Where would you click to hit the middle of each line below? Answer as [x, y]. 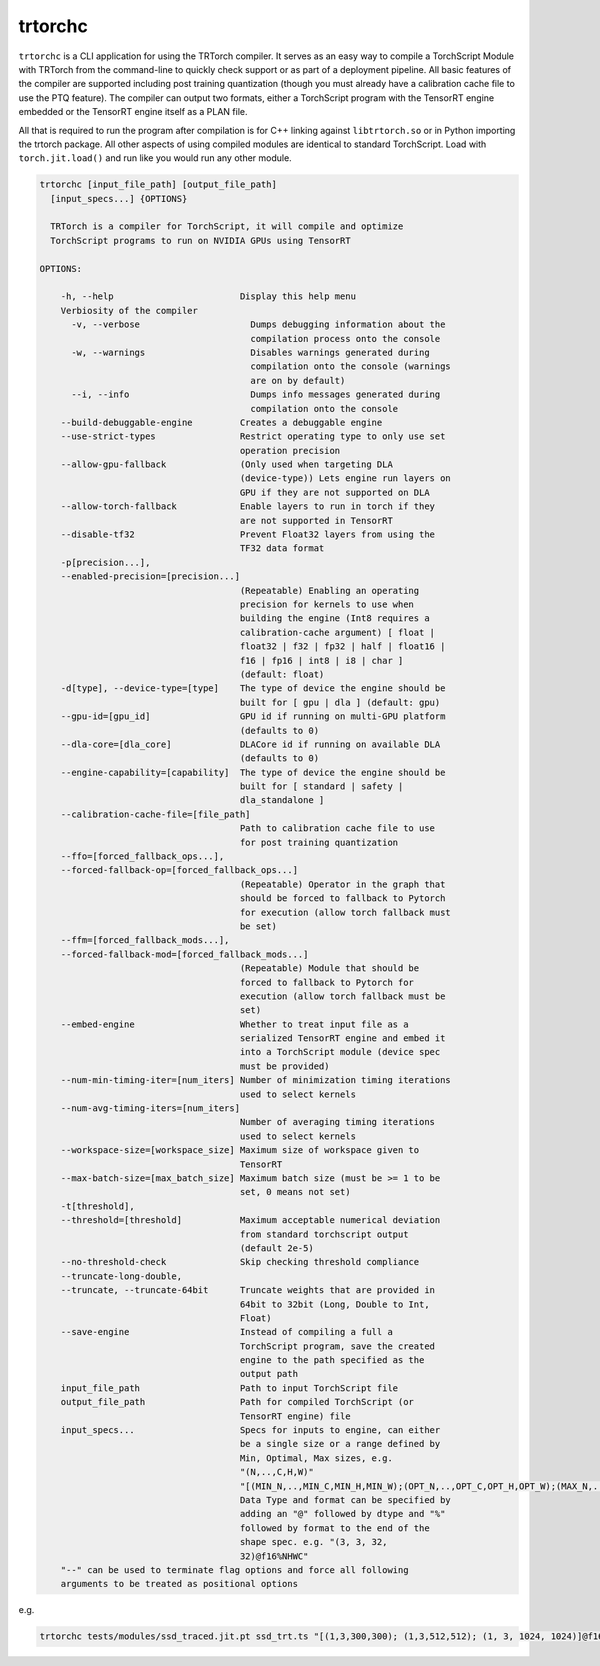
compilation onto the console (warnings [351, 366]
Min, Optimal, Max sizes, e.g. [316, 1458]
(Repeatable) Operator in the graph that [342, 884]
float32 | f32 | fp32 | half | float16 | [342, 646]
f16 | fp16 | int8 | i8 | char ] [321, 660]
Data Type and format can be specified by [345, 1499]
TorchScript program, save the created [337, 1346]
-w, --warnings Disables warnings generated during [250, 352]
